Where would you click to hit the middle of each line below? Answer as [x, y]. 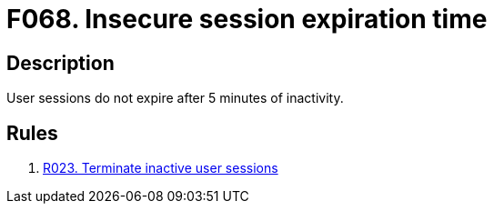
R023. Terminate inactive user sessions [161, 168]
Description [60, 63]
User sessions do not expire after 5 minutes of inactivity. [175, 98]
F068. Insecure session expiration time [247, 19]
